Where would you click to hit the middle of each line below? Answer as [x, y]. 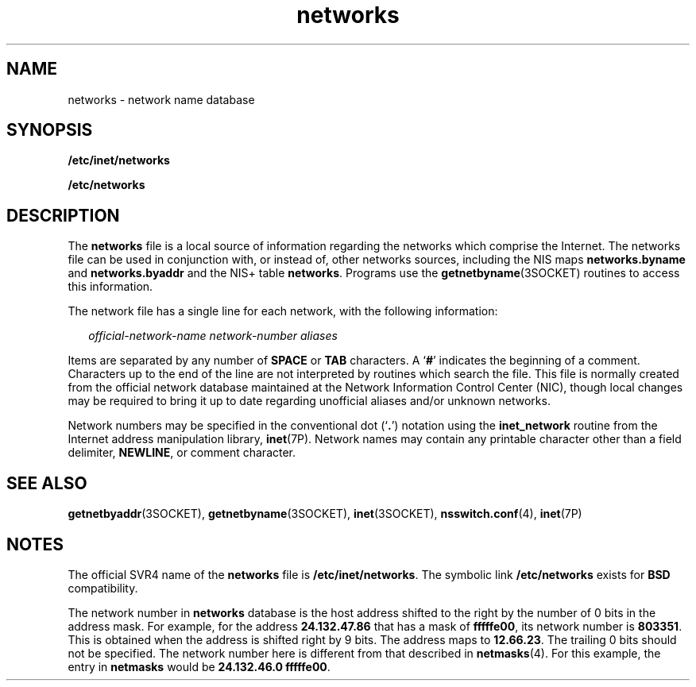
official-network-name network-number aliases [213, 336]
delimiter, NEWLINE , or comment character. [182, 453]
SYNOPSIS [50, 130]
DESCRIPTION [63, 215]
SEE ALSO [47, 483]
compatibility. [103, 588]
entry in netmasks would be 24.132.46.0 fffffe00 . [199, 666]
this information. [110, 287]
